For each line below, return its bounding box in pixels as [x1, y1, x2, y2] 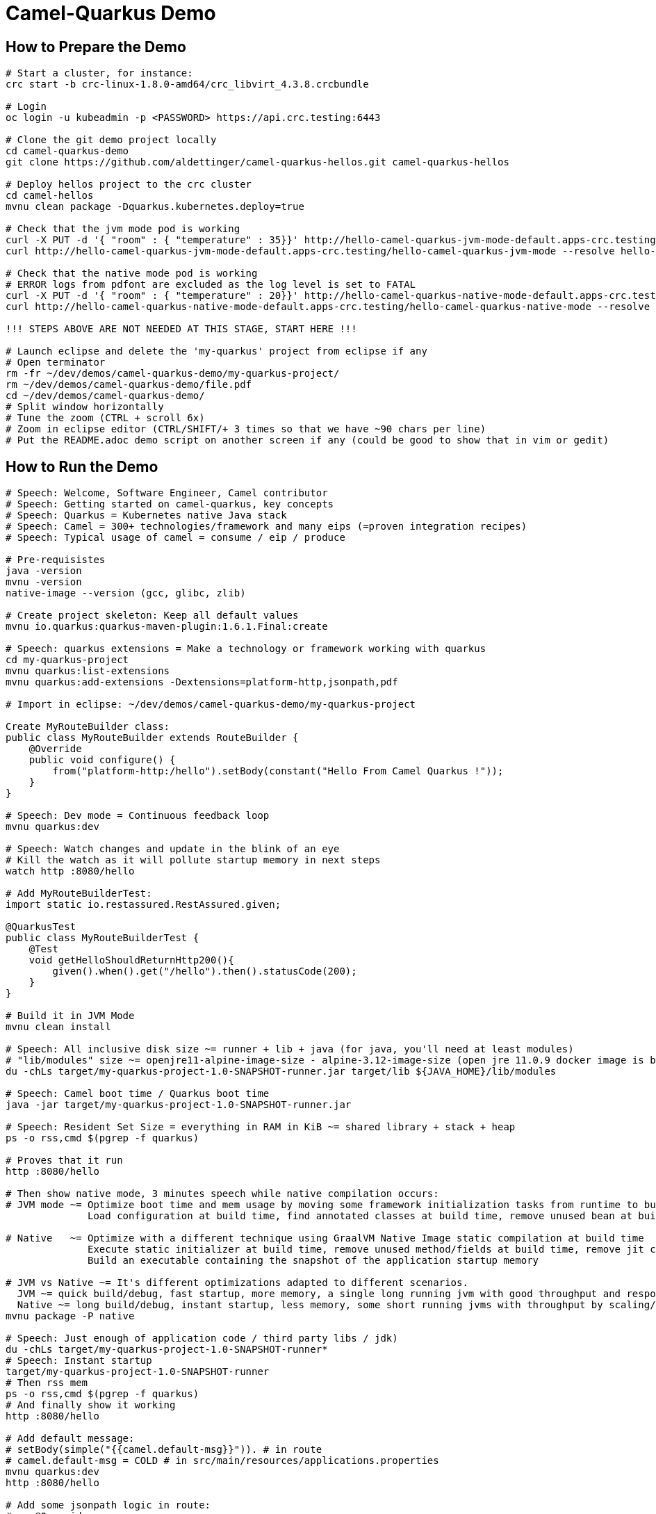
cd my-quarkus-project [6, 654, 129, 666]
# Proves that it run [6, 1155, 123, 1166]
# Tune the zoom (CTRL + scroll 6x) [6, 412, 205, 424]
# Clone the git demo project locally [6, 134, 217, 146]
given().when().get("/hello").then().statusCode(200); [52, 966, 357, 977]
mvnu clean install [6, 1021, 111, 1033]
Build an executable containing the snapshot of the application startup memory [88, 1255, 539, 1267]
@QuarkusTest [6, 921, 76, 933]
